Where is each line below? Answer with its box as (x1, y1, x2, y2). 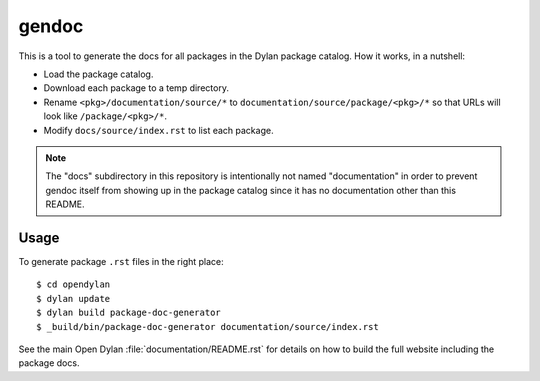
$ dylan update (36, 293, 111, 304)
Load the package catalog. (43, 68, 154, 80)
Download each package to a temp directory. (43, 82, 230, 94)
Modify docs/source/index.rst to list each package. (43, 124, 274, 136)
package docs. (18, 357, 80, 369)
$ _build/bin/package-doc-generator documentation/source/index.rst (36, 321, 379, 332)
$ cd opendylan (36, 279, 111, 290)
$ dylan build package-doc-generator (36, 307, 222, 319)
